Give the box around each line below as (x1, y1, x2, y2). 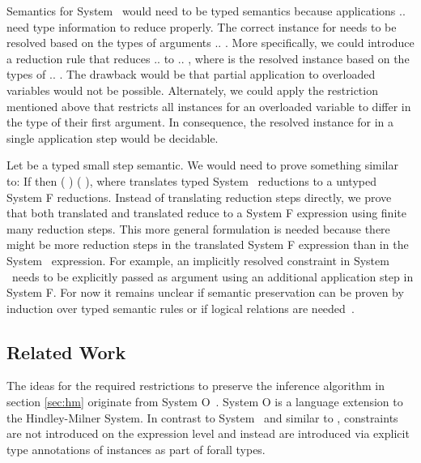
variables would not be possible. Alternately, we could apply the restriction (6, 81, 378, 98)
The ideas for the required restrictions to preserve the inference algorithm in (6, 377, 385, 394)
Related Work (6, 339, 126, 364)
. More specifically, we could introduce (224, 34, 415, 51)
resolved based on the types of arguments (6, 34, 211, 51)
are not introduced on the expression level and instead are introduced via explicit (6, 425, 410, 442)
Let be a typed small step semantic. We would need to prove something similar (6, 156, 398, 174)
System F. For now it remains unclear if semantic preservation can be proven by (6, 284, 404, 301)
